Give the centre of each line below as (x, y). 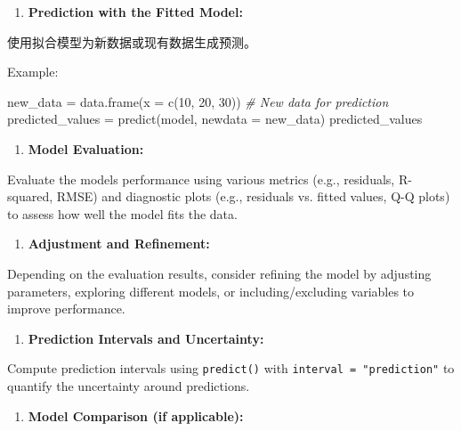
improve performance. (66, 309)
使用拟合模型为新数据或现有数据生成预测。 (132, 41)
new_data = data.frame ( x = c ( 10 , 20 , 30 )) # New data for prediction (198, 101)
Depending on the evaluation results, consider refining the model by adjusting (219, 273)
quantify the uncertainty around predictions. (129, 385)
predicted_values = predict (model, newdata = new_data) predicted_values (215, 119)
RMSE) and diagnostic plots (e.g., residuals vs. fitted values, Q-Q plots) (253, 196)
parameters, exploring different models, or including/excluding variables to (211, 291)
